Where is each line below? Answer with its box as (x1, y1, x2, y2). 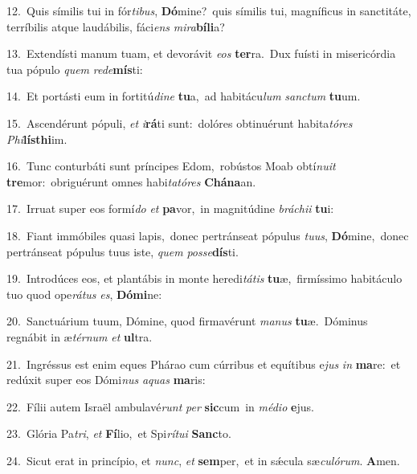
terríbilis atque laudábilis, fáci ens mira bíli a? (6, 18, 225, 35)
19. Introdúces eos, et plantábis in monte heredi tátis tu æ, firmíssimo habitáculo (6, 270, 403, 287)
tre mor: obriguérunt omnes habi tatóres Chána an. (6, 173, 256, 190)
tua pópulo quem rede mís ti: (6, 60, 143, 77)
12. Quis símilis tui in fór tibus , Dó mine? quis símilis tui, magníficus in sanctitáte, (6, 2, 411, 18)
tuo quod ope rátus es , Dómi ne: (6, 285, 162, 302)
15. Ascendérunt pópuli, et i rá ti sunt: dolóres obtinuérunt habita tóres (6, 114, 353, 131)
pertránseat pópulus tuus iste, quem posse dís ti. (6, 243, 239, 259)
